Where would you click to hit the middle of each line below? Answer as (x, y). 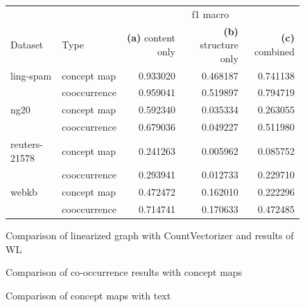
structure (219, 45)
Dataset (27, 45)
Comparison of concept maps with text (88, 295)
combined (274, 51)
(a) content (151, 38)
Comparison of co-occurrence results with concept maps (124, 272)
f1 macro (210, 13)
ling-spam (31, 75)
